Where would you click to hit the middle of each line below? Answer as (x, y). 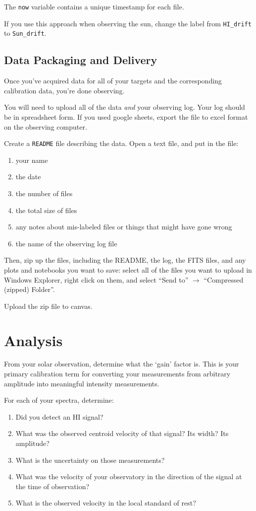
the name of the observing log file (66, 243)
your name (32, 160)
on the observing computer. (46, 126)
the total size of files (46, 210)
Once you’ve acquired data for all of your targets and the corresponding (113, 81)
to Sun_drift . (25, 33)
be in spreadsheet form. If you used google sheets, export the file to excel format (126, 116)
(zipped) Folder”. (29, 289)
